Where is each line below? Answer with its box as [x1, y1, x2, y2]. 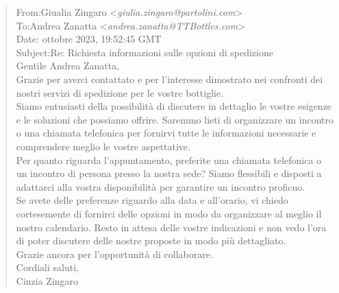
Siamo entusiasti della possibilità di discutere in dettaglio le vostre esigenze [16, 99, 332, 113]
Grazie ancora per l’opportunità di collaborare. [16, 246, 213, 261]
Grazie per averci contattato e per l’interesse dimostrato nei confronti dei [16, 71, 323, 86]
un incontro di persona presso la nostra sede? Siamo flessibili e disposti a [16, 166, 322, 180]
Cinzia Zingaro [16, 273, 79, 288]
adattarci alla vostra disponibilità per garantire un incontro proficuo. [16, 179, 305, 194]
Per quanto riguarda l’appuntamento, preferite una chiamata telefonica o [16, 152, 322, 167]
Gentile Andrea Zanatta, [16, 58, 120, 73]
